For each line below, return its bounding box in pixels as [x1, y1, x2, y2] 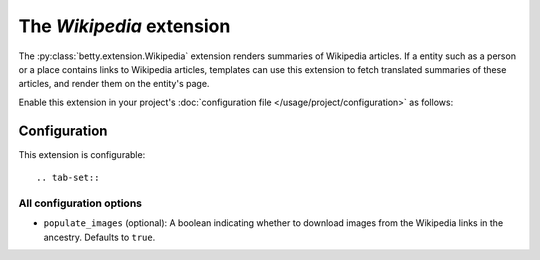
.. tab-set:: [36, 172, 100, 184]
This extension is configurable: [18, 148, 146, 160]
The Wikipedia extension [18, 15, 231, 37]
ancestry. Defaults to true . [43, 231, 156, 243]
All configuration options [18, 196, 142, 210]
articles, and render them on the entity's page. [18, 78, 210, 90]
